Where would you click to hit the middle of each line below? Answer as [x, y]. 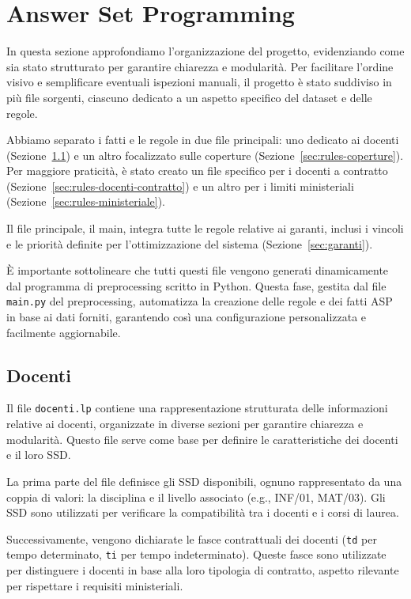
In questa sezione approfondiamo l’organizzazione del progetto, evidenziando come [205, 51]
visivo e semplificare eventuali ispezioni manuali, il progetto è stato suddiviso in [199, 82]
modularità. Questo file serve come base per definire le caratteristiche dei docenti [202, 439]
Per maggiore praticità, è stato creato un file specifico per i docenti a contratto [197, 171]
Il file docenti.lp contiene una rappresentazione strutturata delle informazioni [197, 408]
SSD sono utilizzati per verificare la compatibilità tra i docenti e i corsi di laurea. [203, 512]
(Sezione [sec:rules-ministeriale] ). [86, 201]
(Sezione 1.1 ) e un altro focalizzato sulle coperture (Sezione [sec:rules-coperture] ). [205, 155]
